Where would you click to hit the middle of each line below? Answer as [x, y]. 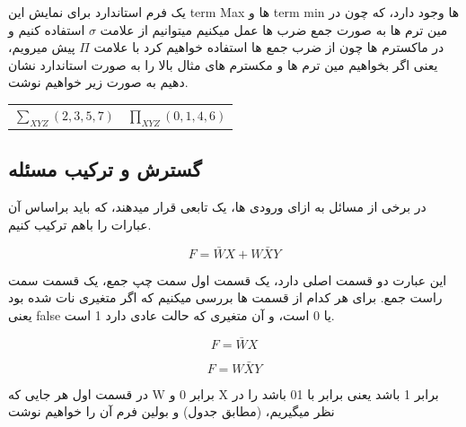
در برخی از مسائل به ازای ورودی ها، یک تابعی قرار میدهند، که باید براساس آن [217, 207]
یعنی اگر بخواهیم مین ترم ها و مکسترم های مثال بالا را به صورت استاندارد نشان [223, 64]
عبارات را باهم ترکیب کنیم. [80, 224]
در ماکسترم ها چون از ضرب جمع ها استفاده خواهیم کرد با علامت [269, 47]
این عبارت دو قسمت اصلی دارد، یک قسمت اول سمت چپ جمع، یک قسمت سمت [228, 279]
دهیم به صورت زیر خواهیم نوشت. [98, 82]
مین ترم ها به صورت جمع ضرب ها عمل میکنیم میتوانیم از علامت [274, 29]
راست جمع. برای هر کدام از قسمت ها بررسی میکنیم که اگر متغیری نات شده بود [225, 297]
